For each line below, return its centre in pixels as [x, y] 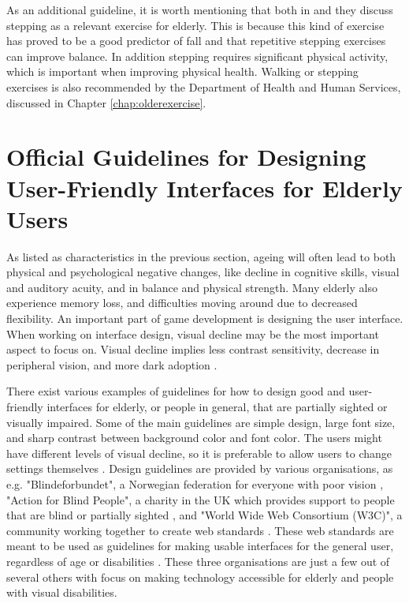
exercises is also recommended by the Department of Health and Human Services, [204, 86]
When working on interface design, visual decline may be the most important [193, 333]
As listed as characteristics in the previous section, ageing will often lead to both [201, 256]
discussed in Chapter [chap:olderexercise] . [106, 102]
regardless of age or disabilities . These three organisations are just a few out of [198, 561]
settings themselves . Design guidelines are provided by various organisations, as [200, 468]
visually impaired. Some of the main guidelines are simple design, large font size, [201, 422]
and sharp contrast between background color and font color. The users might [194, 438]
